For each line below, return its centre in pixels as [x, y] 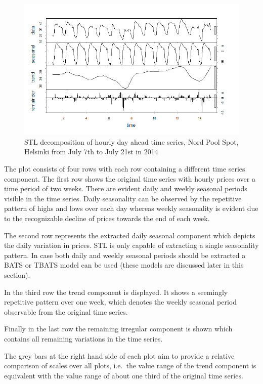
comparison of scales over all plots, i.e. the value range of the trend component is [130, 366]
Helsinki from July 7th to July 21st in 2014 [91, 152]
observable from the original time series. [66, 311]
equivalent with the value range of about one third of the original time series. [124, 375]
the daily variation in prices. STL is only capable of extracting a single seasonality [131, 245]
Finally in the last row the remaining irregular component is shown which [118, 329]
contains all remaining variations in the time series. [83, 338]
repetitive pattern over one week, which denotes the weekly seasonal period [121, 302]
